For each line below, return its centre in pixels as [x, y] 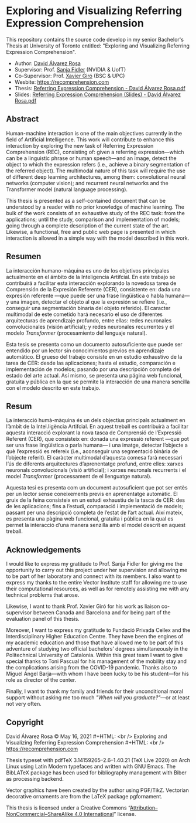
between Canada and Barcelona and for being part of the [102, 613]
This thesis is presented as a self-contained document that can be [86, 200]
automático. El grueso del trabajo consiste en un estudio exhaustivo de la [94, 356]
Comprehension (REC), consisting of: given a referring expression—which [95, 152]
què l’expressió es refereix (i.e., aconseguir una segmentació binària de [92, 451]
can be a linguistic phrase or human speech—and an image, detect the [91, 158]
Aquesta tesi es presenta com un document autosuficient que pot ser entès [97, 488]
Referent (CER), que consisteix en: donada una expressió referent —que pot [97, 439]
